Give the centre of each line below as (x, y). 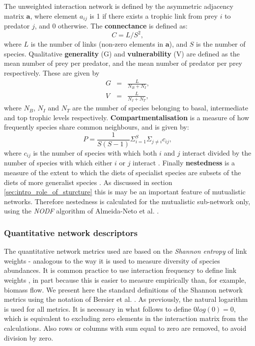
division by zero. (29, 337)
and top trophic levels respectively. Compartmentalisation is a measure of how (127, 117)
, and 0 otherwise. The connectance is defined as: (111, 26)
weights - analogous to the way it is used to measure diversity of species (112, 260)
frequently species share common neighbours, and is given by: (97, 127)
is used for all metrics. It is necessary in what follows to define (98, 308)
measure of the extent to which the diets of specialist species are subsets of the (123, 172)
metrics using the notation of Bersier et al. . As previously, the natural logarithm (126, 299)
